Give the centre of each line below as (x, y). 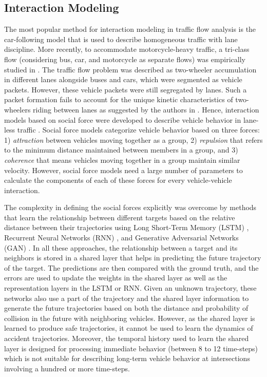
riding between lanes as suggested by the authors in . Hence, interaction (146, 109)
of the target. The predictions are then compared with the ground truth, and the (131, 267)
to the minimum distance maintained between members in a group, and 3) (121, 150)
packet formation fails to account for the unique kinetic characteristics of (119, 99)
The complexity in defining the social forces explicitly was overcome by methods (130, 207)
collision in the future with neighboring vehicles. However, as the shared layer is (130, 318)
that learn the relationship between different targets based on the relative (120, 217)
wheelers (17, 109)
